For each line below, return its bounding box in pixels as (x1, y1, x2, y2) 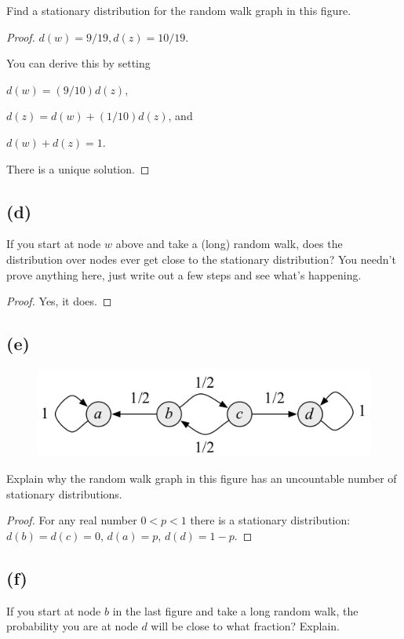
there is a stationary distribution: (190, 512, 351, 528)
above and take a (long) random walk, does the (115, 236, 343, 252)
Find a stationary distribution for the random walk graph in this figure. (6, 2, 351, 18)
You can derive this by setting (6, 55, 151, 71)
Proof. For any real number (6, 512, 137, 528)
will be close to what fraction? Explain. (151, 618, 340, 634)
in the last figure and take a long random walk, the (112, 602, 359, 619)
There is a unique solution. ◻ (6, 160, 150, 177)
